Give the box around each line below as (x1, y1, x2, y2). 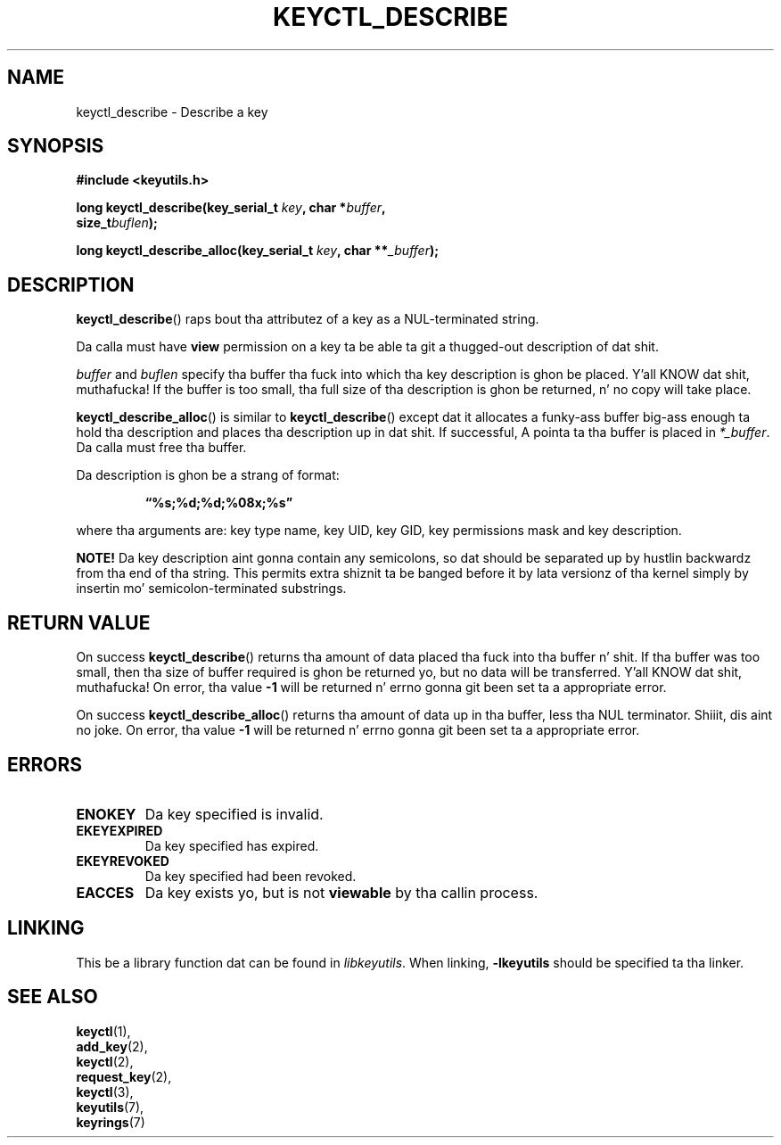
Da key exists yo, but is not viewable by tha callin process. (144, 883, 538, 902)
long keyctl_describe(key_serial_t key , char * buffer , (76, 200, 386, 216)
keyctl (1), (76, 1023, 131, 1039)
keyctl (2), (76, 1053, 134, 1069)
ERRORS (7, 753, 83, 776)
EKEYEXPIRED (76, 822, 163, 838)
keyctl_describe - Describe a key (76, 103, 268, 119)
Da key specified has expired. (144, 837, 319, 853)
